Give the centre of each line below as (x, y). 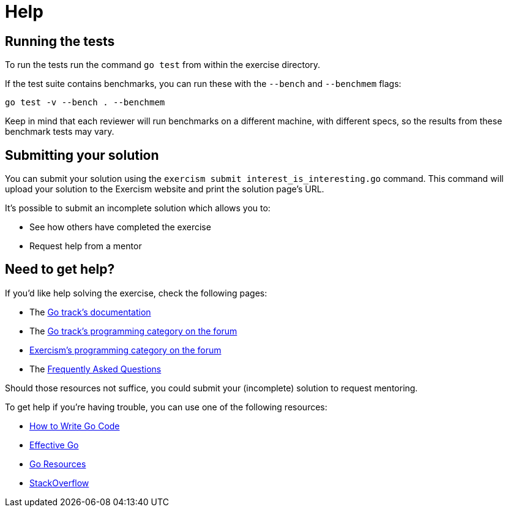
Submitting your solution (82, 155)
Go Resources (58, 464)
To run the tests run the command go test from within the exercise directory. (163, 65)
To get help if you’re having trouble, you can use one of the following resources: (166, 407)
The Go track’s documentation (90, 312)
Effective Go (54, 445)
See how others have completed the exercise (120, 227)
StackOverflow (59, 483)
